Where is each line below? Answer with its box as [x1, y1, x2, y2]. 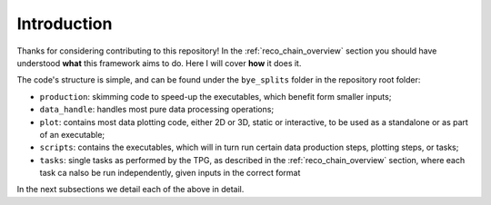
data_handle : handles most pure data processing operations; [39, 104, 275, 115]
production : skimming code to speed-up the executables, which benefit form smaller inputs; [39, 91, 392, 102]
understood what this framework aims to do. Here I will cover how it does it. [16, 57, 302, 68]
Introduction [16, 14, 113, 34]
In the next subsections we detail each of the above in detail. [16, 184, 245, 195]
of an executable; [39, 129, 105, 140]
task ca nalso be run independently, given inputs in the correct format [39, 168, 301, 179]
